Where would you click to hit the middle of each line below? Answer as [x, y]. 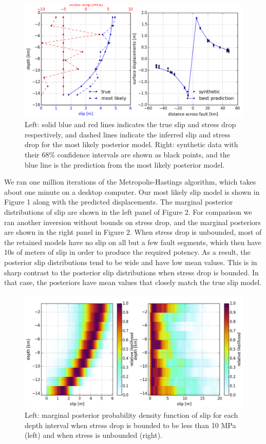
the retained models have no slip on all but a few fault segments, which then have [133, 242]
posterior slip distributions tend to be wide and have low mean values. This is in [131, 262]
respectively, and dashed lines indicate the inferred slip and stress [128, 134]
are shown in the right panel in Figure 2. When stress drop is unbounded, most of [133, 232]
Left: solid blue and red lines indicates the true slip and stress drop [130, 124]
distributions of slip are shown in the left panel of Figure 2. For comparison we [128, 212]
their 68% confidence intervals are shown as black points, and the [127, 155]
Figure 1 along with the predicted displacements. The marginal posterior [119, 202]
